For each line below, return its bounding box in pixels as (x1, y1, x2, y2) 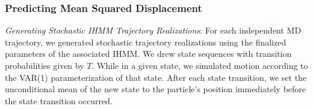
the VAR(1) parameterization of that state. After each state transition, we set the (5, 71, 307, 83)
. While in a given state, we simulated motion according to (91, 59, 308, 71)
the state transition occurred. (5, 94, 113, 107)
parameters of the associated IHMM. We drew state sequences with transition (5, 47, 292, 60)
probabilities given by (5, 59, 84, 71)
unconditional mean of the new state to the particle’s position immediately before (5, 83, 306, 95)
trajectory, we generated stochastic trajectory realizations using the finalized (5, 35, 287, 48)
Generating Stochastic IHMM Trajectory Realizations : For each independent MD (5, 24, 302, 37)
